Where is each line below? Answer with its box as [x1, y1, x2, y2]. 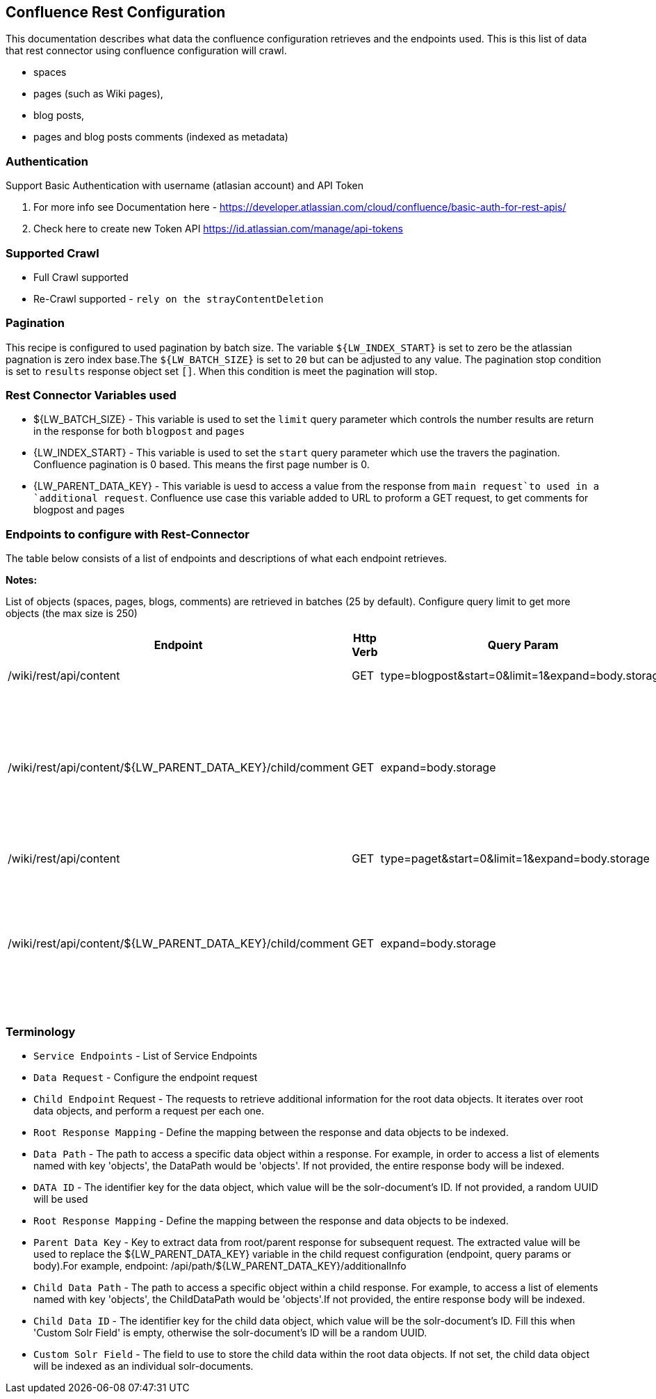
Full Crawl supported [33, 271, 129, 283]
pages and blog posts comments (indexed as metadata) [33, 131, 288, 143]
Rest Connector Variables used [6, 388, 177, 403]
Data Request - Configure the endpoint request [33, 1071, 258, 1083]
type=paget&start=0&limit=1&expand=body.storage [380, 852, 650, 866]
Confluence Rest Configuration [6, 3, 226, 21]
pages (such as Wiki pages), [33, 88, 163, 100]
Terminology [6, 1024, 76, 1039]
